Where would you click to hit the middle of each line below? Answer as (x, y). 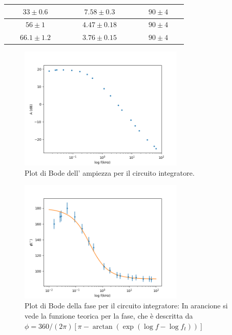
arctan (102, 327)
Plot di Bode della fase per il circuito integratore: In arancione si (126, 306)
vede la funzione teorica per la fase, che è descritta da (109, 315)
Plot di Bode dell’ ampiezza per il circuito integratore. (110, 172)
